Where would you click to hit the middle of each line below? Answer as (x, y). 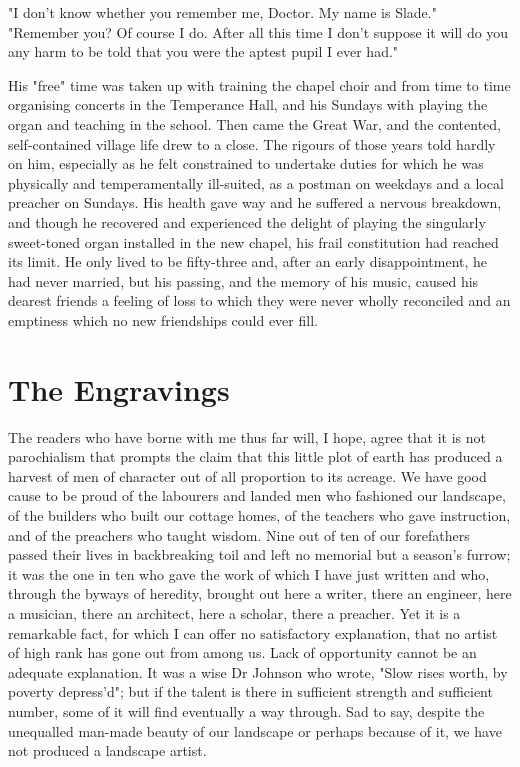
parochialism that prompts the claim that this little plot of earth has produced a (255, 456)
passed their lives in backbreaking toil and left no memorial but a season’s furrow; (259, 554)
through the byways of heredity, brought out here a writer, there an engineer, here (260, 593)
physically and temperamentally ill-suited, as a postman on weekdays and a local (256, 182)
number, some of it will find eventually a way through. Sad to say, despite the (246, 710)
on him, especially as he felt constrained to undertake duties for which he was (246, 163)
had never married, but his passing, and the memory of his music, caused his (243, 280)
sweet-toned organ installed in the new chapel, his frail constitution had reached (253, 241)
